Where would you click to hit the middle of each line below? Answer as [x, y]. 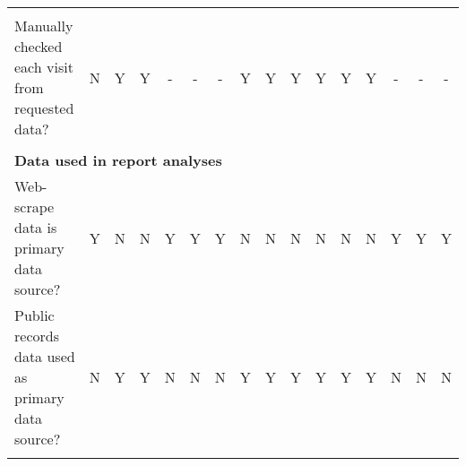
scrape [35, 207]
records [37, 336]
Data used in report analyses [118, 160]
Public [35, 315]
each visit [44, 67]
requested [44, 108]
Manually [44, 26]
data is [36, 227]
